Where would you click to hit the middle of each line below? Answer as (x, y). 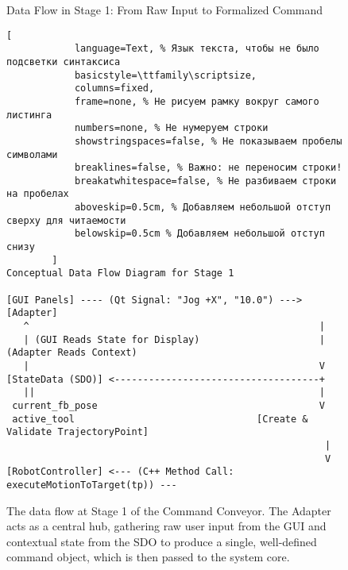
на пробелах (38, 194)
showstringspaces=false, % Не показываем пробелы (208, 141)
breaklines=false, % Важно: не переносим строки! (208, 168)
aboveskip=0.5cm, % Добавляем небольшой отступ (203, 208)
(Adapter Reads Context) (72, 353)
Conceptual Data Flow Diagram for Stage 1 (120, 273)
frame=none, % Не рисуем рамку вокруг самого (197, 101)
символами (32, 154)
